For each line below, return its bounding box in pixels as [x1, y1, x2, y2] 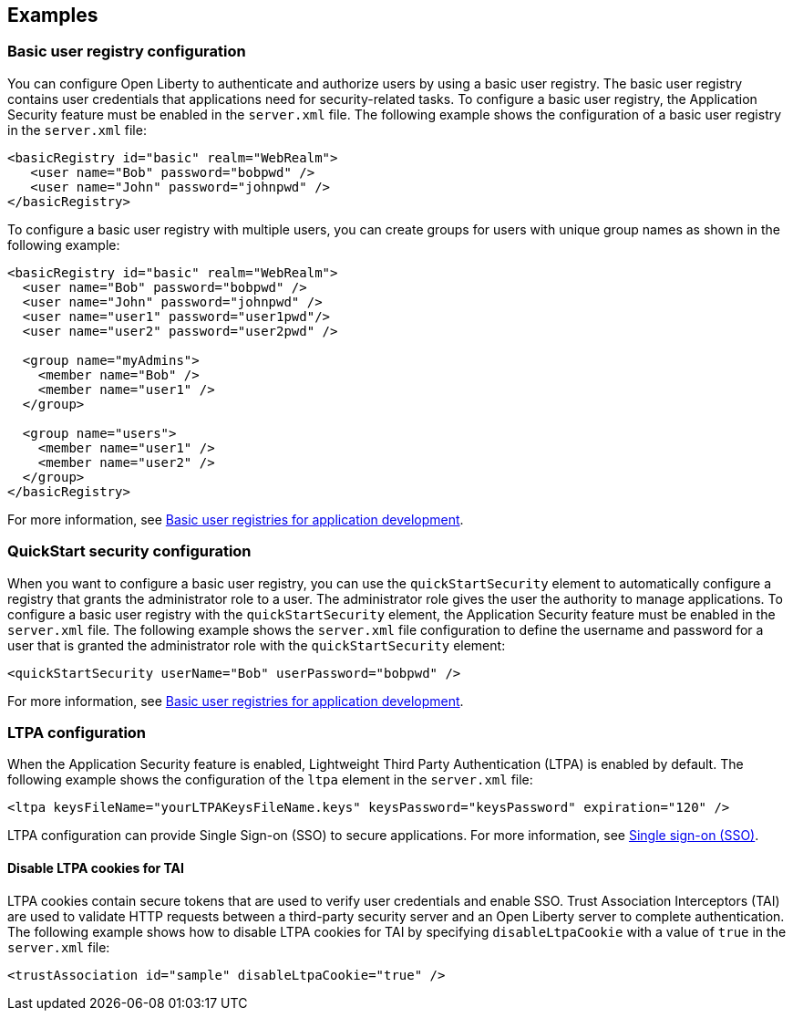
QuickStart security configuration [7, 542, 252, 561]
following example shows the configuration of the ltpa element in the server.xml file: [7, 772, 533, 788]
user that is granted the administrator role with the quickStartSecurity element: [7, 637, 506, 653]
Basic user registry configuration [7, 42, 246, 61]
